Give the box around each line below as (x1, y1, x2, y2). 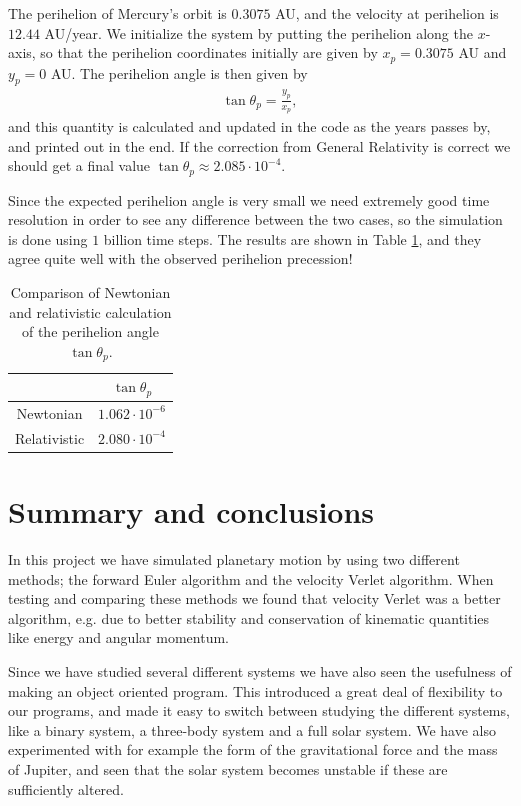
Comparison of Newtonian (10, 281, 171, 302)
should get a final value (8, 155, 151, 176)
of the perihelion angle (21, 321, 159, 342)
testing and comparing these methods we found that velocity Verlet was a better (8, 588, 501, 609)
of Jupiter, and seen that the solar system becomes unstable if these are (8, 758, 448, 779)
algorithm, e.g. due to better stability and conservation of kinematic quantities (8, 607, 490, 628)
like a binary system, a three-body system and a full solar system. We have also (8, 719, 496, 740)
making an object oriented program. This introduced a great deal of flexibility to (8, 680, 503, 701)
